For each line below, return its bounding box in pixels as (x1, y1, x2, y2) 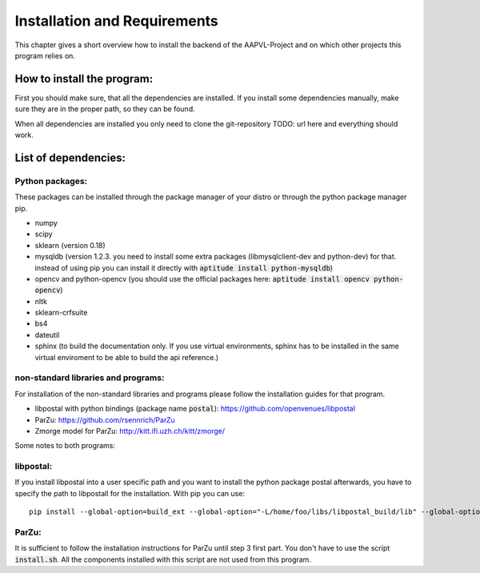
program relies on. (14, 50, 76, 60)
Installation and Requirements (14, 12, 219, 30)
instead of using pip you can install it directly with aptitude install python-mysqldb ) (34, 262, 334, 272)
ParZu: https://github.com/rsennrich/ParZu (34, 415, 175, 424)
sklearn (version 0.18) (34, 240, 106, 250)
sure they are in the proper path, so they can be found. (14, 104, 195, 114)
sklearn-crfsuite (34, 308, 88, 318)
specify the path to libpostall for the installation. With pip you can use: (14, 488, 246, 498)
